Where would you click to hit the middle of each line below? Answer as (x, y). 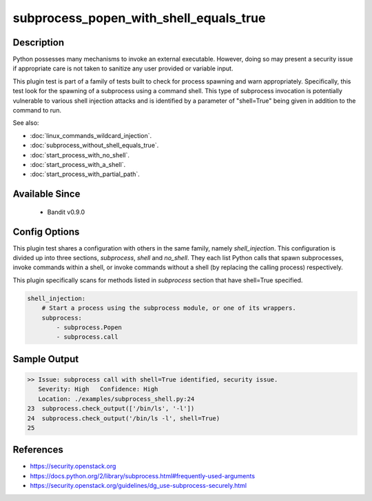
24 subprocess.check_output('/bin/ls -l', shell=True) (124, 418)
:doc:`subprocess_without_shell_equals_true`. (94, 146)
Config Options (46, 232)
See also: (26, 123)
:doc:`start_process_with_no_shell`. (80, 155)
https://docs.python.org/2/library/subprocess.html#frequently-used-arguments (142, 475)
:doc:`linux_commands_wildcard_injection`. (91, 135)
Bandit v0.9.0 (66, 212)
